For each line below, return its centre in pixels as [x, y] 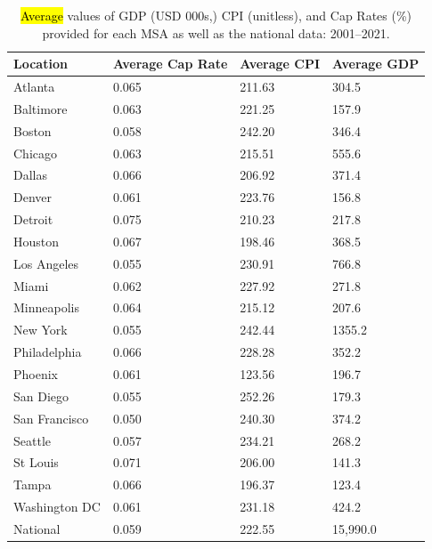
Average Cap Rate [170, 64]
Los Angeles [46, 263]
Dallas [30, 175]
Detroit [33, 219]
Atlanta [34, 87]
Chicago [35, 153]
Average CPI [280, 64]
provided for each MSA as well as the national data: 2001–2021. [216, 32]
